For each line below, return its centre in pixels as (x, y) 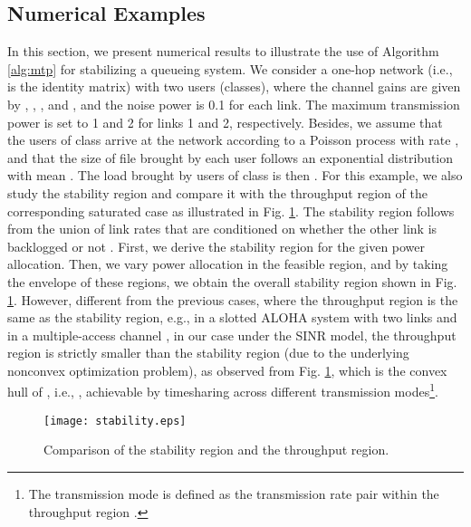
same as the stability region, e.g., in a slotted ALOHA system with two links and (232, 317)
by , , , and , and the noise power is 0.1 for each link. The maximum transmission (234, 104)
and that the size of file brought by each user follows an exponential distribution (231, 157)
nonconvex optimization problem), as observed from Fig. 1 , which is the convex (227, 370)
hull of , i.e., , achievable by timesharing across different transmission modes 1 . (223, 390)
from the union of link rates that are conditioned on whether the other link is (222, 229)
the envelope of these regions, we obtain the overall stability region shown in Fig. (232, 281)
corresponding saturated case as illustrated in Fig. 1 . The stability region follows (231, 211)
